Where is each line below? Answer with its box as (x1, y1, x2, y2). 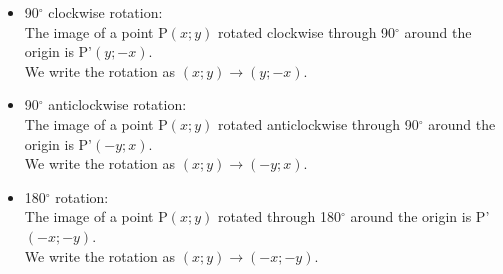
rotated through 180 (217, 206, 341, 227)
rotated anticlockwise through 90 (217, 113, 419, 134)
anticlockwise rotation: (48, 94, 187, 115)
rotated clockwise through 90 (217, 21, 396, 42)
